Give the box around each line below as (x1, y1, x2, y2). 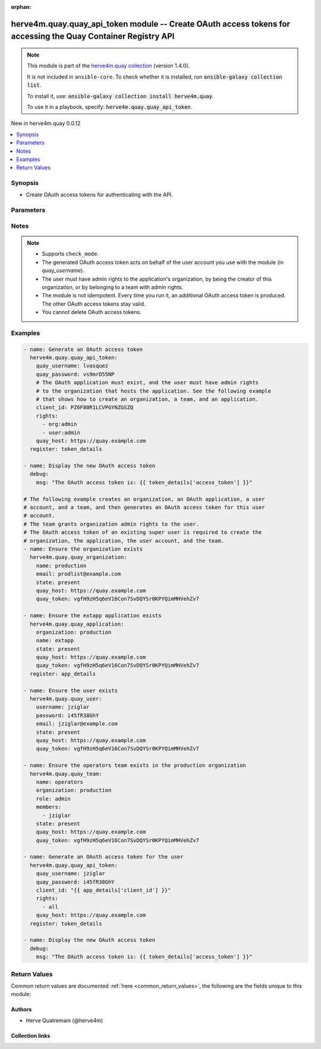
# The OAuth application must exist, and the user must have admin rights (36, 379, 259, 386)
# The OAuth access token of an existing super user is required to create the (23, 529, 262, 536)
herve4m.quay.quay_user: (30, 696, 102, 702)
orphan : (11, 4, 32, 10)
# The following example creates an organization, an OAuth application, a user (23, 495, 265, 502)
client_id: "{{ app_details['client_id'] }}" (36, 887, 171, 894)
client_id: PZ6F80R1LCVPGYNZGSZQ (36, 404, 134, 411)
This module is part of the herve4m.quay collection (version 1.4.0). (27, 62, 190, 70)
